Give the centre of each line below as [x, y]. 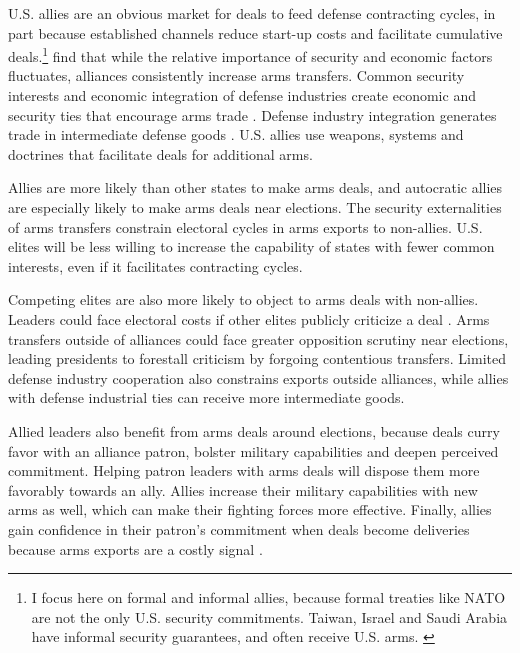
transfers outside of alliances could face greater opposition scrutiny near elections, [258, 338]
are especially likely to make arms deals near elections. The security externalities [255, 207]
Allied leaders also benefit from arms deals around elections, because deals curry [254, 430]
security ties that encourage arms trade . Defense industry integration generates [252, 114]
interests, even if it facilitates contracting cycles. [155, 265]
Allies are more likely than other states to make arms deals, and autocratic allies [255, 187]
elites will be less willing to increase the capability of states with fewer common [251, 246]
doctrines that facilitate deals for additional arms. [160, 153]
